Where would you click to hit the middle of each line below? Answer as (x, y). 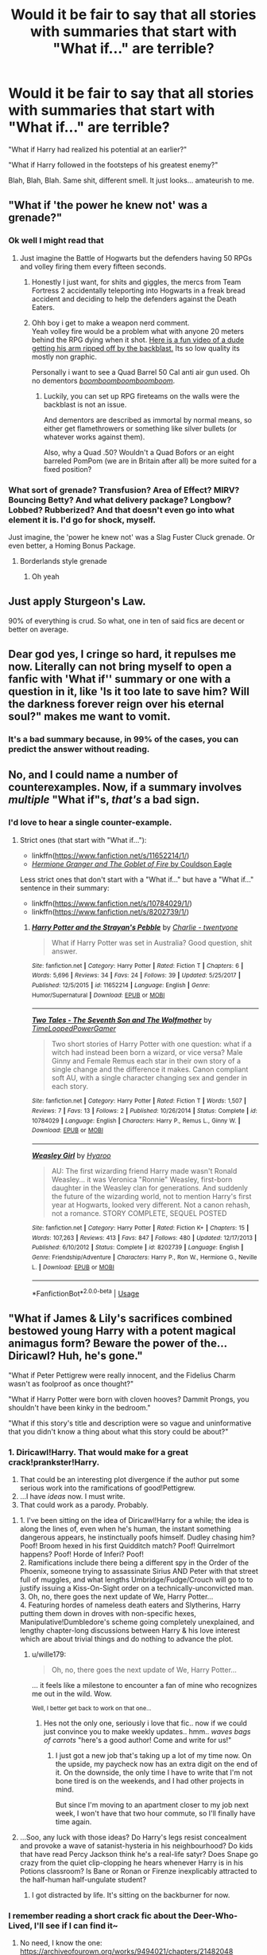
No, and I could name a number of (93, 775)
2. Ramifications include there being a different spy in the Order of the (134, 1563)
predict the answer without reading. (79, 749)
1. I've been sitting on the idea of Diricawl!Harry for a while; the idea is (134, 1520)
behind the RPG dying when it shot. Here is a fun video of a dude (138, 340)
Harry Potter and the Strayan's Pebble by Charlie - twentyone (135, 927)
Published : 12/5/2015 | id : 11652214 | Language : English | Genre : (121, 985)
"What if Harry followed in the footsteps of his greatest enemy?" (113, 164)
